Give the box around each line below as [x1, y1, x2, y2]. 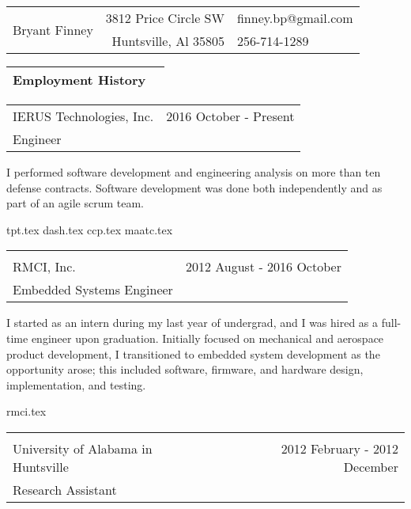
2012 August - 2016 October [185, 257, 341, 276]
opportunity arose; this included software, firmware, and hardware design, [6, 361, 364, 378]
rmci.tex [6, 403, 47, 420]
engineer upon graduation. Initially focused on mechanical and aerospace [31, 329, 384, 346]
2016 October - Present [166, 107, 295, 125]
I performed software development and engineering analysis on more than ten [6, 164, 381, 180]
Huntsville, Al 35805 [111, 32, 224, 50]
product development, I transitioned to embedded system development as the [6, 345, 380, 362]
